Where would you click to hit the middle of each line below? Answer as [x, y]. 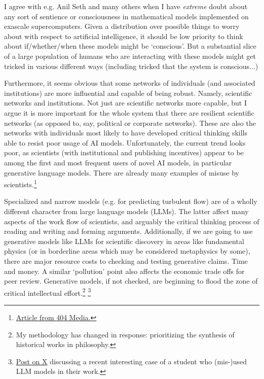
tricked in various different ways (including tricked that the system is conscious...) [131, 66]
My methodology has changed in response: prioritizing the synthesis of [125, 334]
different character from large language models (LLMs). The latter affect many [126, 211]
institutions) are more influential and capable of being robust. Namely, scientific [128, 93]
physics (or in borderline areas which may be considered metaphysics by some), [127, 251]
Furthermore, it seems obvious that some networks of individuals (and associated [130, 83]
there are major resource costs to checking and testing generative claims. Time [126, 261]
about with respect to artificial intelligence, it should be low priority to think [124, 36]
